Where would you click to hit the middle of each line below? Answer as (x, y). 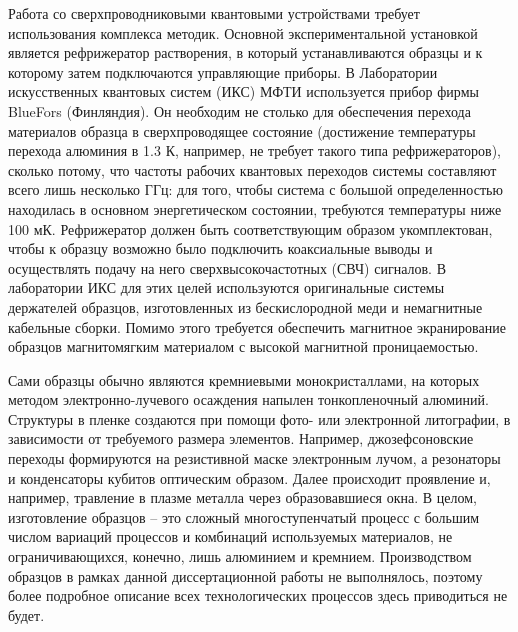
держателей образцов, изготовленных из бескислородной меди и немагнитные (245, 306)
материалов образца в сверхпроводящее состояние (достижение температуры (242, 130)
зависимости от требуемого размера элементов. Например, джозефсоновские (241, 438)
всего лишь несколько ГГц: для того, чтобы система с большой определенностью (255, 189)
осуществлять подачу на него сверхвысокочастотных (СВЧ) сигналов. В (227, 267)
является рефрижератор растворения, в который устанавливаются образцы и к (245, 52)
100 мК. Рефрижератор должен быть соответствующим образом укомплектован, (250, 228)
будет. (26, 614)
